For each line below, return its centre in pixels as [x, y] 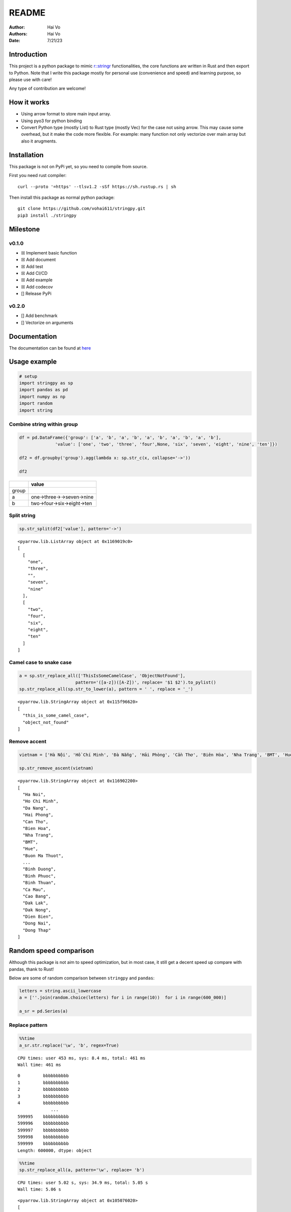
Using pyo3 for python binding [52, 121]
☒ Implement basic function [49, 253]
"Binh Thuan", [39, 883]
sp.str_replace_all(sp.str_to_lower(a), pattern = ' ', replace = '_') [106, 689]
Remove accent [28, 741]
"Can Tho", [35, 821]
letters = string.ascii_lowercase [60, 991]
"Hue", [30, 849]
